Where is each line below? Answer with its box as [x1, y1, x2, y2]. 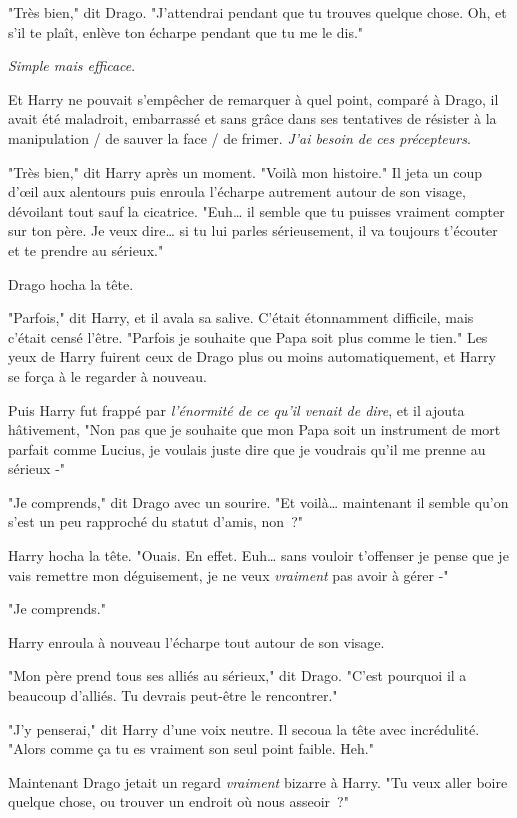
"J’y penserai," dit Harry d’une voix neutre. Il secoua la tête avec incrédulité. [8, 718, 480, 739]
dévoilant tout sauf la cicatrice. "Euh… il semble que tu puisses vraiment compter [8, 200, 505, 221]
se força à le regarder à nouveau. [8, 365, 207, 386]
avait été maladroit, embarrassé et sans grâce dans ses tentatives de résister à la [8, 108, 497, 129]
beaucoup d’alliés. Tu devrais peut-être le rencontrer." [8, 685, 338, 706]
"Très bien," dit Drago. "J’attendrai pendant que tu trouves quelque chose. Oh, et [8, 2, 507, 22]
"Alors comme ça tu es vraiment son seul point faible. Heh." [8, 738, 374, 759]
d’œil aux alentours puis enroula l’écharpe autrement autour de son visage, [8, 181, 466, 202]
